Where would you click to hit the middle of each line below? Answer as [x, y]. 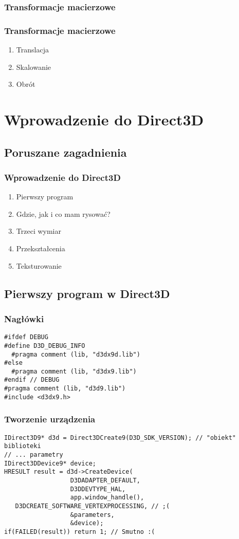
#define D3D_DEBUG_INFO [45, 346]
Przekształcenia [41, 248]
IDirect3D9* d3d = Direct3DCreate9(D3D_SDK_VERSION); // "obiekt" [120, 438]
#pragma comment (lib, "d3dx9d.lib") [76, 354]
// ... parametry [34, 454]
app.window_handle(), [107, 498]
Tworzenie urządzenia [50, 419]
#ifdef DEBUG [26, 337]
